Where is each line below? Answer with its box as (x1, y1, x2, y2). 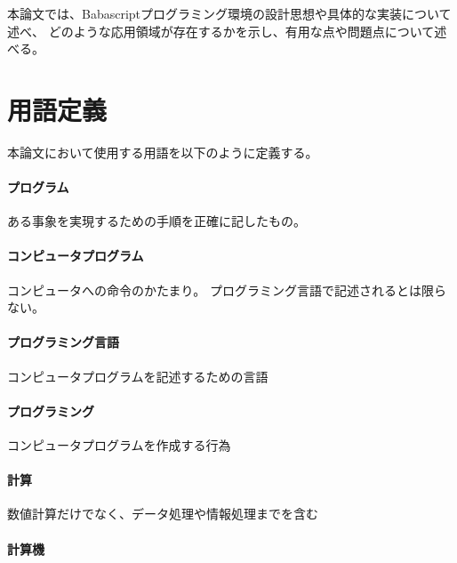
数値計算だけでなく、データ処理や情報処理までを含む (7, 504, 318, 523)
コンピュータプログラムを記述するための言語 (7, 366, 269, 385)
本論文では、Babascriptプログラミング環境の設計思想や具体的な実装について (7, 4, 452, 22)
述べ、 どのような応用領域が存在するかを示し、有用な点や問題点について (7, 21, 435, 40)
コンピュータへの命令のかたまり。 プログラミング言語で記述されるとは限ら (7, 280, 446, 299)
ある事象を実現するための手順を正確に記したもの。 (7, 212, 306, 230)
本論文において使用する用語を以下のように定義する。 (7, 142, 318, 161)
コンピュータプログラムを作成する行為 (7, 436, 231, 454)
